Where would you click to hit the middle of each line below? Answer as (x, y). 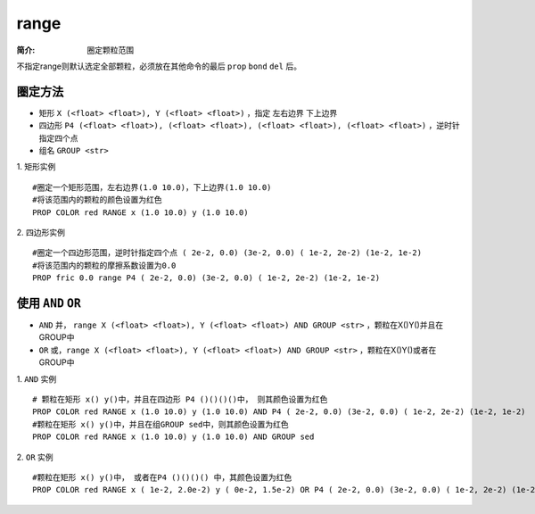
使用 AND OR (49, 303)
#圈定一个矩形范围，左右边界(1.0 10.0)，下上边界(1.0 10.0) (152, 187)
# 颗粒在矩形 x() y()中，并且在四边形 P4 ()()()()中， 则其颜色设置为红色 (180, 399)
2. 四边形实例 (41, 232)
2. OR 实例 (35, 457)
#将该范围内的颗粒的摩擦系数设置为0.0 (104, 265)
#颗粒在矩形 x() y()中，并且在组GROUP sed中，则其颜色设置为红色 (160, 424)
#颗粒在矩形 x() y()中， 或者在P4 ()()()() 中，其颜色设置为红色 (162, 477)
